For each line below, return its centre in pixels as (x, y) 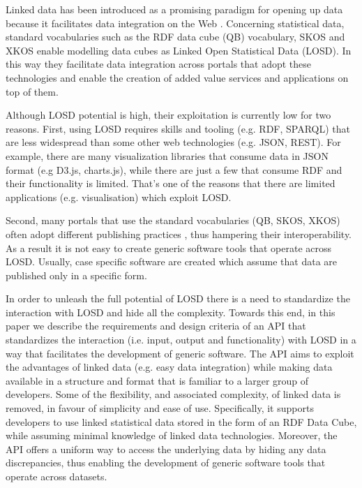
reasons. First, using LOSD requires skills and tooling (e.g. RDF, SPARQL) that (178, 128)
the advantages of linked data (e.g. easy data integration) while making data (169, 367)
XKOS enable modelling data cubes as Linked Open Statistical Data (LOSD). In (179, 50)
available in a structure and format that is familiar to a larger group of (157, 380)
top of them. (32, 91)
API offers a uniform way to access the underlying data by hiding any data (166, 449)
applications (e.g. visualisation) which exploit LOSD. (119, 197)
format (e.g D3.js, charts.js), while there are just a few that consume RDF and (174, 169)
